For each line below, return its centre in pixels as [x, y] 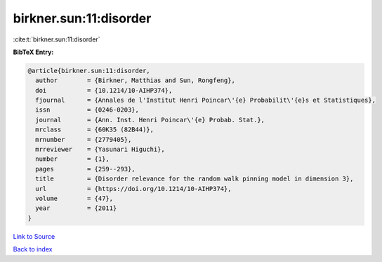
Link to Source [34, 236]
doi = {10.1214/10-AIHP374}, [104, 90]
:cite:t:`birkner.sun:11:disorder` [57, 39]
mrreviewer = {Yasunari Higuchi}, [100, 150]
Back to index [33, 249]
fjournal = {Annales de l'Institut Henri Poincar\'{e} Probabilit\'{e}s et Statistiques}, [205, 100]
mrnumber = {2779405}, [84, 139]
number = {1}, [73, 159]
